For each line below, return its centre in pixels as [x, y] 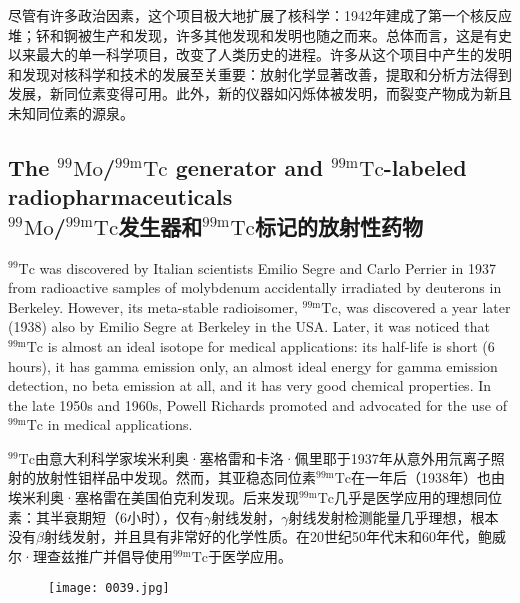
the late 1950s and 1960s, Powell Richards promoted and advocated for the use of [257, 404]
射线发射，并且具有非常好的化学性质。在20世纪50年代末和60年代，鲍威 [274, 536]
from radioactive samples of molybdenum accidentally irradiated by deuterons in [255, 287]
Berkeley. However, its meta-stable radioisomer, [153, 306]
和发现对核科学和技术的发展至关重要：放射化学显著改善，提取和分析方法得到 [260, 73]
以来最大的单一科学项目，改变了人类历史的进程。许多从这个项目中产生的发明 [260, 54]
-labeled [425, 166]
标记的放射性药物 [338, 225]
